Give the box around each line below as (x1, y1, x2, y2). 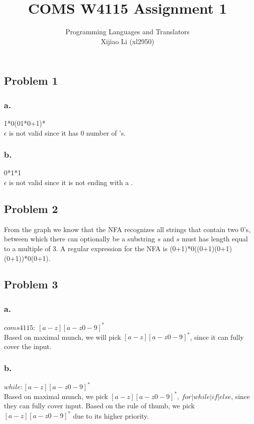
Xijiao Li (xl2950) (101, 36, 154, 46)
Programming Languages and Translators (65, 26, 190, 37)
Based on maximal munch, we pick (4, 391, 108, 401)
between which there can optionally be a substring (4, 234, 155, 244)
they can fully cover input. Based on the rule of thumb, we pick (4, 400, 195, 411)
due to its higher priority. (73, 410, 149, 421)
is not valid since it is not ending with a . (9, 177, 133, 187)
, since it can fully (190, 331, 244, 342)
